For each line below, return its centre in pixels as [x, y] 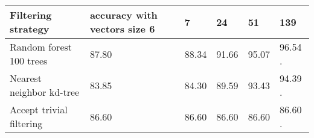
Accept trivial [39, 109]
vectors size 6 [122, 29]
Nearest [26, 78]
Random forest [41, 47]
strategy [30, 29]
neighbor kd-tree [45, 92]
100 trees [29, 61]
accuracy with [123, 15]
